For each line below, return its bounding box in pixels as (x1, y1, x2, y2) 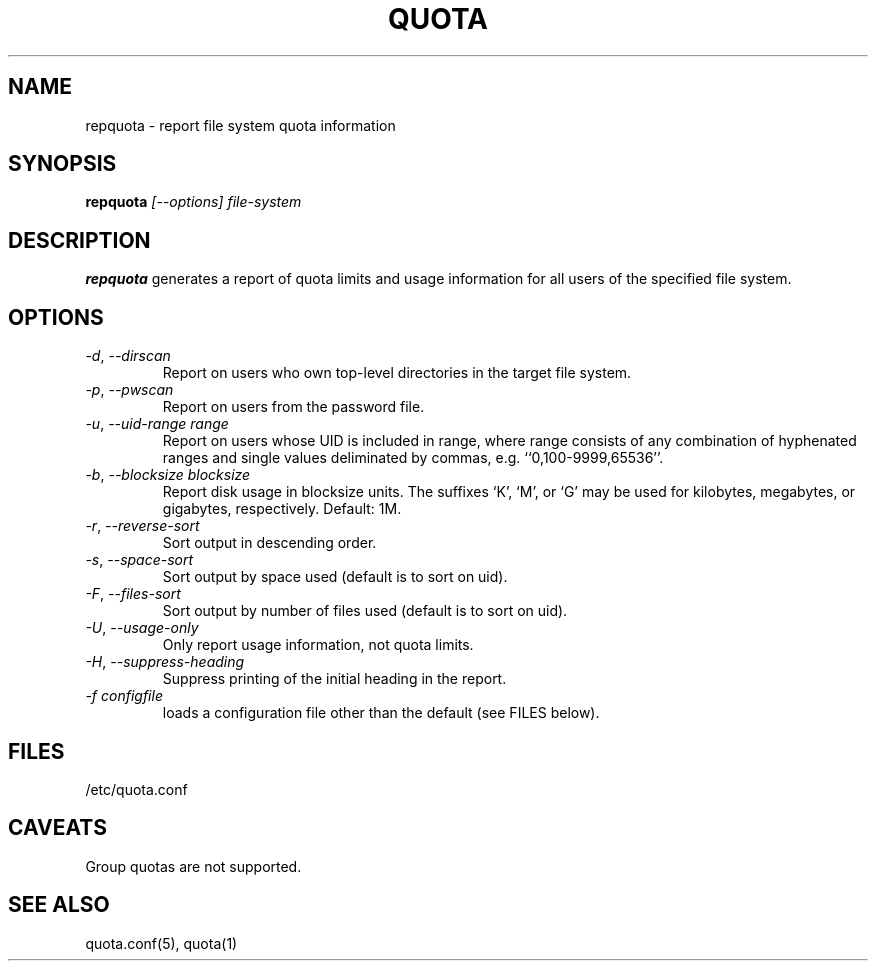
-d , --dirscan (85, 347, 171, 365)
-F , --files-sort (85, 585, 181, 603)
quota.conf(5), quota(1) (85, 934, 238, 952)
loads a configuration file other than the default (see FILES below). (162, 704, 600, 722)
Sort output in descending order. (162, 534, 377, 552)
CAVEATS (8, 815, 107, 841)
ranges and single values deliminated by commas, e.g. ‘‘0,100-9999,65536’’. (162, 449, 664, 467)
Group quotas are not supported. (85, 857, 302, 875)
